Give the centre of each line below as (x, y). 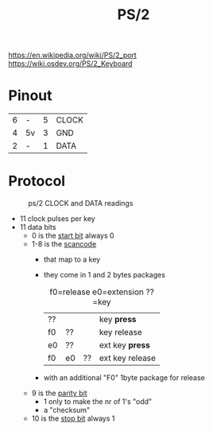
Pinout (31, 96)
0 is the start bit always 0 (73, 235)
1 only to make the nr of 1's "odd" (98, 402)
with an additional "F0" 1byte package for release (124, 378)
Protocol (37, 181)
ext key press (125, 345)
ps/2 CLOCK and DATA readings (81, 204)
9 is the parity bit (59, 393)
